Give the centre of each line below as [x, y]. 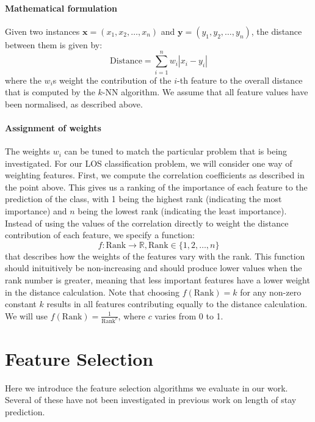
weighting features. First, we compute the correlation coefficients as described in [155, 175]
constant [21, 304]
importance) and [36, 211]
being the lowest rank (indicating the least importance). [182, 211]
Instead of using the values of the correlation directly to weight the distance [147, 223]
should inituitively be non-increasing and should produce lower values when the [154, 268]
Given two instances [42, 31]
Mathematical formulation [61, 8]
